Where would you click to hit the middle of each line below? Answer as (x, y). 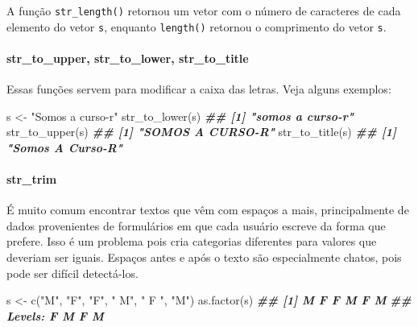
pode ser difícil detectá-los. (72, 273)
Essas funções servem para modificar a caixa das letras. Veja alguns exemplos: (199, 89)
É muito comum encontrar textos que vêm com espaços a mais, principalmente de (208, 210)
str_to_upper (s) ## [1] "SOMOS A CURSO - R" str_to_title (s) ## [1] (201, 132)
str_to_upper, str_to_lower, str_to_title (128, 58)
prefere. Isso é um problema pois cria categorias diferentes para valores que (192, 241)
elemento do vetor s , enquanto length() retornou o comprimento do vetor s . (197, 26)
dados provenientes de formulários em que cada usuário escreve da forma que (196, 225)
